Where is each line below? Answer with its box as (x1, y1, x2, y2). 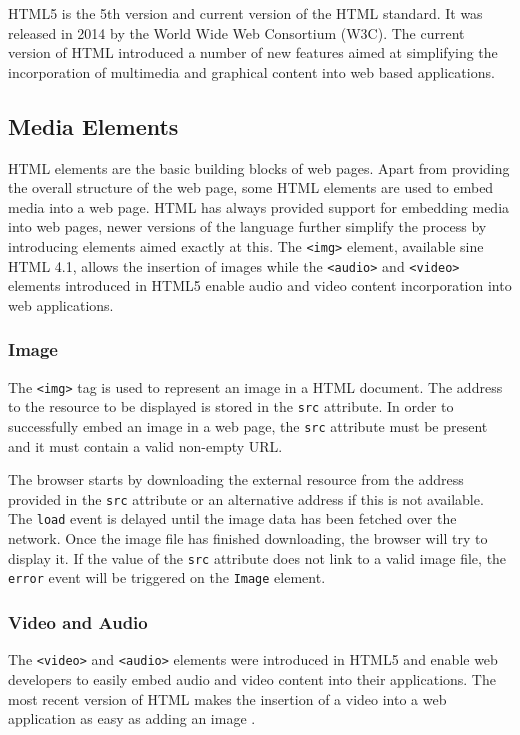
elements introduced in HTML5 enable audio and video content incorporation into (8, 275, 512, 296)
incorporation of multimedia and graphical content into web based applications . (8, 61, 495, 82)
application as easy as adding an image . (8, 708, 256, 729)
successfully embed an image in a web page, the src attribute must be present (8, 415, 488, 436)
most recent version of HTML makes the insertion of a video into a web (8, 688, 447, 709)
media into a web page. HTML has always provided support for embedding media (8, 196, 510, 217)
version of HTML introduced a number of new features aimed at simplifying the (8, 42, 498, 63)
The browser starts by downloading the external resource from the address (8, 469, 464, 490)
